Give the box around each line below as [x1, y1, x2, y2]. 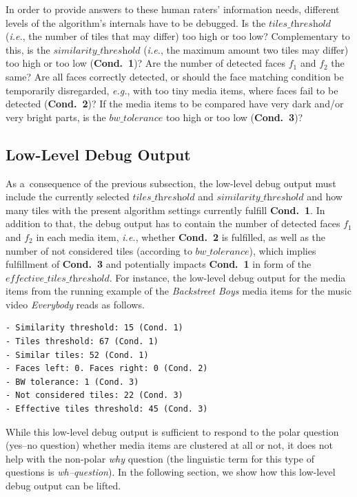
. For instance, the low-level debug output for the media [109, 270, 346, 284]
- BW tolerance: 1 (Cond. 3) [6, 377, 139, 387]
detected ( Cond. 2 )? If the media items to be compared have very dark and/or [6, 96, 344, 111]
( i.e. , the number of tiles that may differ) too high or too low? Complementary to [6, 29, 350, 43]
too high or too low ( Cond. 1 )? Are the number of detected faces [6, 56, 285, 70]
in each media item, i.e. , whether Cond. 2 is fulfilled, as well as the [36, 229, 326, 244]
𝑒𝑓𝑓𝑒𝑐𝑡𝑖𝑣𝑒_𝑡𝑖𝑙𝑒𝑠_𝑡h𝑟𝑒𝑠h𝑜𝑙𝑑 [6, 273, 110, 284]
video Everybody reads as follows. [6, 297, 145, 311]
